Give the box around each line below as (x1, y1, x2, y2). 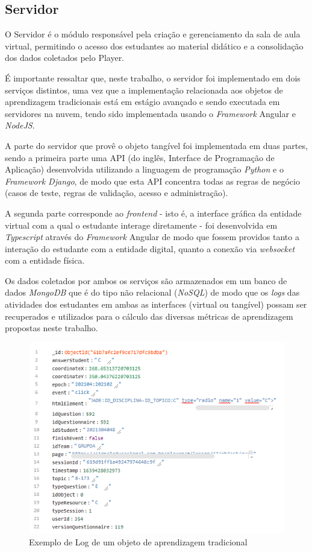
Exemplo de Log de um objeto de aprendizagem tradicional (29, 536, 248, 548)
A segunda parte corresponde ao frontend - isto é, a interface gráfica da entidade (5, 206, 302, 219)
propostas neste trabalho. (5, 322, 98, 334)
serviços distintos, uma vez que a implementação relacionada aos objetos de (5, 83, 283, 96)
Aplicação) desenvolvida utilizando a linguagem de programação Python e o (5, 163, 284, 176)
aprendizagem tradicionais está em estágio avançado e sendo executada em (5, 95, 280, 108)
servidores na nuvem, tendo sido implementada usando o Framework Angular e (5, 107, 296, 119)
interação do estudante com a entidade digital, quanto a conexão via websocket (5, 242, 295, 255)
